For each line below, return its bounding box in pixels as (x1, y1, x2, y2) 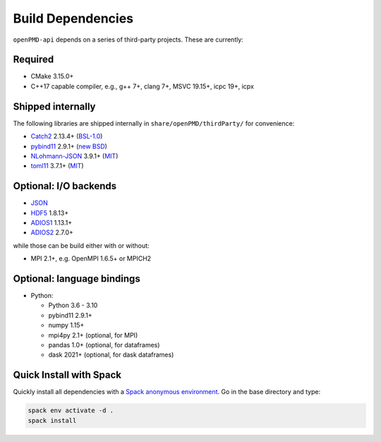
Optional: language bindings (13, 273, 140, 285)
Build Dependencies (13, 11, 134, 26)
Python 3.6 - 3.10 (48, 301, 98, 310)
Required (13, 54, 54, 66)
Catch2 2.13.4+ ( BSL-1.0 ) (30, 132, 103, 141)
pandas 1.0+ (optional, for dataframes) (48, 341, 160, 350)
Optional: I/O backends (13, 180, 117, 192)
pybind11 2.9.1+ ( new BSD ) (30, 142, 107, 150)
